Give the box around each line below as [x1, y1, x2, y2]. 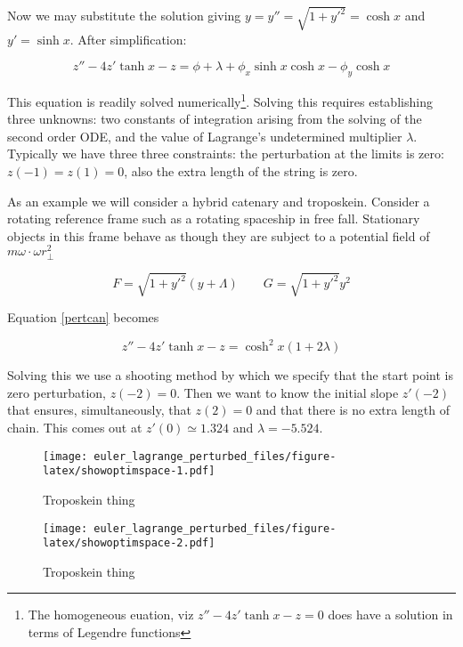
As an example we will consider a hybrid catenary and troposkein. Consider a [7, 191, 430, 210]
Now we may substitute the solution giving [7, 6, 241, 25]
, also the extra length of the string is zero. [124, 161, 358, 180]
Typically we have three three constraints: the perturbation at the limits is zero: [7, 144, 444, 163]
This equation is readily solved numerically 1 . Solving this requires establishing [7, 89, 433, 110]
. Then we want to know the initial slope [176, 383, 399, 401]
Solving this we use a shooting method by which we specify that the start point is [7, 366, 453, 384]
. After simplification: [69, 29, 187, 48]
